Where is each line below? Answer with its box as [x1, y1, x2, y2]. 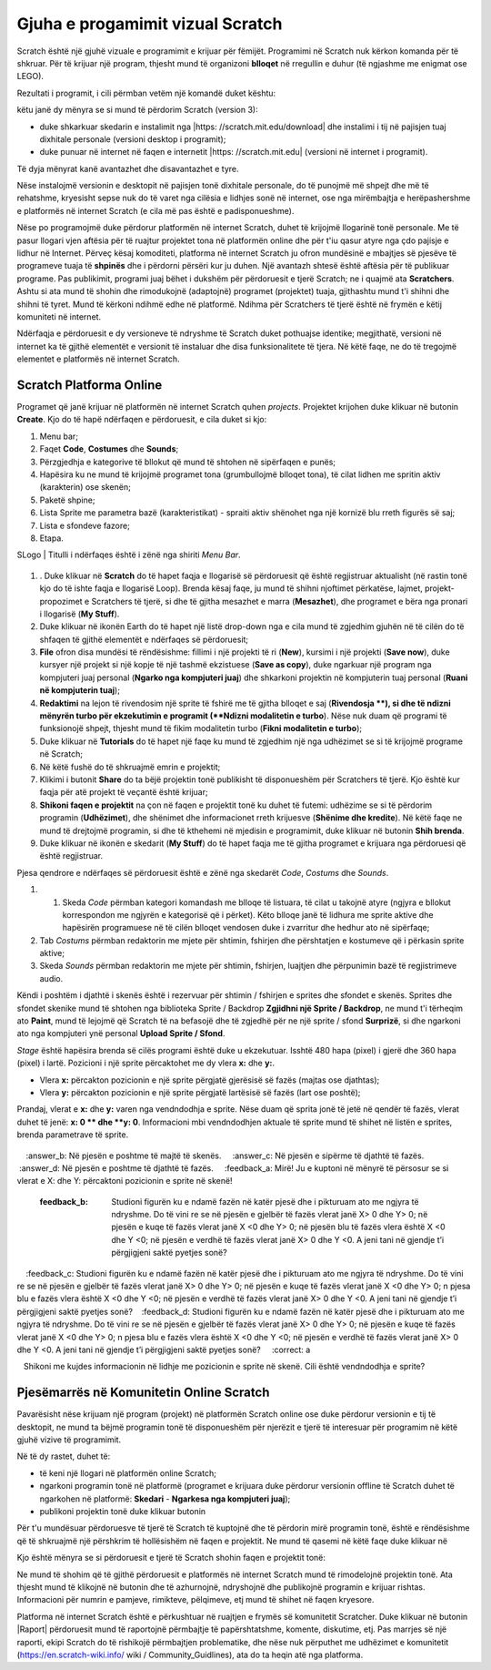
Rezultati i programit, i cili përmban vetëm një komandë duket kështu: [16, 87, 276, 98]
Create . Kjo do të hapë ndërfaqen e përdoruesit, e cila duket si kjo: [16, 414, 267, 425]
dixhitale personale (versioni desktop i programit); [39, 133, 226, 145]
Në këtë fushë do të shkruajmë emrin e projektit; [39, 761, 221, 772]
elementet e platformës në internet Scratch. [16, 353, 181, 364]
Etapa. [39, 533, 64, 544]
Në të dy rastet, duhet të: [16, 1451, 111, 1461]
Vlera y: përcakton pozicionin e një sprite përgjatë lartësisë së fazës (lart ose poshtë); [39, 1086, 361, 1097]
